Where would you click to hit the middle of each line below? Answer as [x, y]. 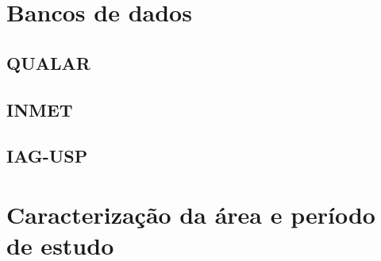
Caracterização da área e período [191, 214]
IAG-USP [47, 156]
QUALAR [48, 62]
